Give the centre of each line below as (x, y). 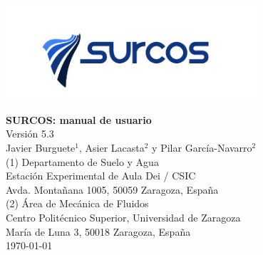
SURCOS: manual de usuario (79, 119)
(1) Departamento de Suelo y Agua (82, 161)
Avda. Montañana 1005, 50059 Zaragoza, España (112, 189)
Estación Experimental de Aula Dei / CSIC (101, 176)
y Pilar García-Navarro (202, 148)
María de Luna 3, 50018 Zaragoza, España (98, 231)
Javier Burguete (41, 148)
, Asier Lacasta (112, 148)
